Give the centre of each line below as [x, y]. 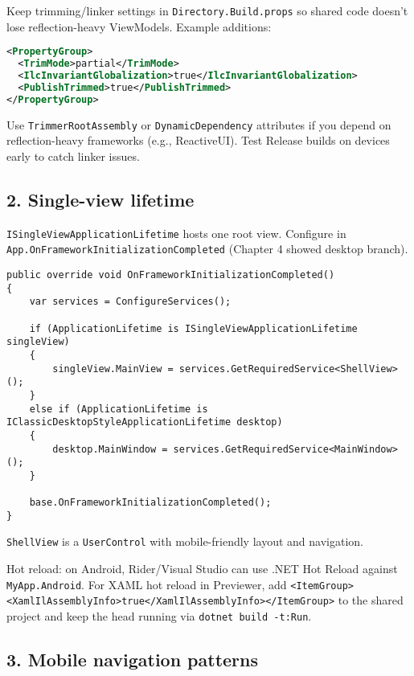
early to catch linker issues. [73, 156]
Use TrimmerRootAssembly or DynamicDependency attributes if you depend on [199, 124]
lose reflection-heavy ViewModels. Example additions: [139, 26]
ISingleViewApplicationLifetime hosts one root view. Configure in [176, 233]
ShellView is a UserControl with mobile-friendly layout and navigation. [185, 541]
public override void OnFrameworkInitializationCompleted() [171, 274]
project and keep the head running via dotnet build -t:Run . [159, 616]
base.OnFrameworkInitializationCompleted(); [150, 503]
